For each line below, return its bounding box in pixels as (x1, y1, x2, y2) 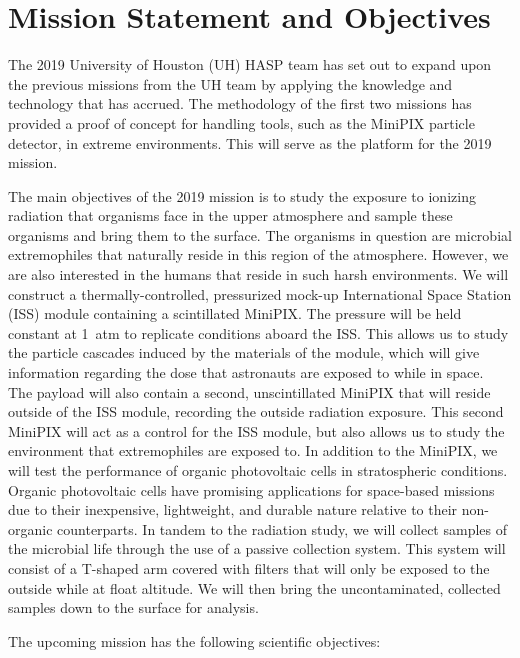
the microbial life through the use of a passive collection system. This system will (8, 538, 506, 559)
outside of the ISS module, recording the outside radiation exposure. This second (8, 401, 504, 422)
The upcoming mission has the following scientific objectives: (8, 630, 381, 651)
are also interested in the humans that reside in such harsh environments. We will (8, 264, 509, 285)
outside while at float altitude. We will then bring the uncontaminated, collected (8, 577, 501, 598)
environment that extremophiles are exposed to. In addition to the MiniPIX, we (8, 440, 498, 461)
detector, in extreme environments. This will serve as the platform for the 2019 (8, 132, 492, 153)
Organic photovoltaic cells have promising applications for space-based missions (8, 479, 495, 500)
